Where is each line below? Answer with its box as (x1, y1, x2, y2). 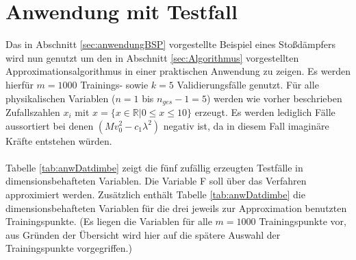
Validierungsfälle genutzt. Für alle (177, 77, 319, 91)
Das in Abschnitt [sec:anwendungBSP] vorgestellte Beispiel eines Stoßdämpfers (5, 37, 336, 51)
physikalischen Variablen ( (5, 91, 116, 105)
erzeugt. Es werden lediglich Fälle (194, 104, 335, 119)
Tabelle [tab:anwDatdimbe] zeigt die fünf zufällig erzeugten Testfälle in (5, 160, 303, 174)
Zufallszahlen (5, 104, 60, 119)
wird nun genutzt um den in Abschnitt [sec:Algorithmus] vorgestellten (5, 50, 299, 64)
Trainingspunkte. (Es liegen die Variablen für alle (5, 214, 212, 228)
